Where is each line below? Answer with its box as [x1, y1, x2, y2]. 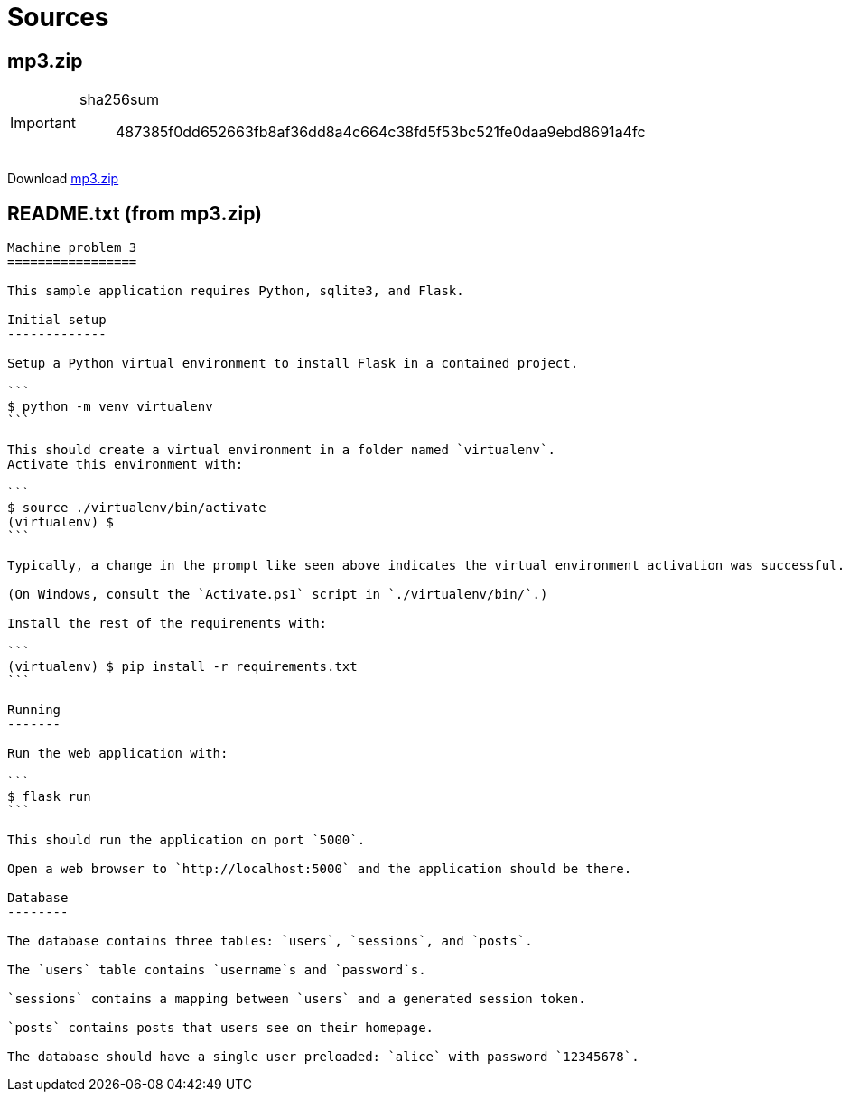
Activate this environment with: [7, 457, 244, 472]
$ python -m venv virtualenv [7, 399, 213, 414]
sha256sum [79, 90, 159, 109]
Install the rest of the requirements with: [7, 616, 328, 631]
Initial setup [7, 312, 107, 328]
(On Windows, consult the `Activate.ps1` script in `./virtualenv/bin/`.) [7, 587, 548, 602]
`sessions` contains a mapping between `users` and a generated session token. [7, 992, 586, 1007]
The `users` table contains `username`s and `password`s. [7, 963, 426, 978]
